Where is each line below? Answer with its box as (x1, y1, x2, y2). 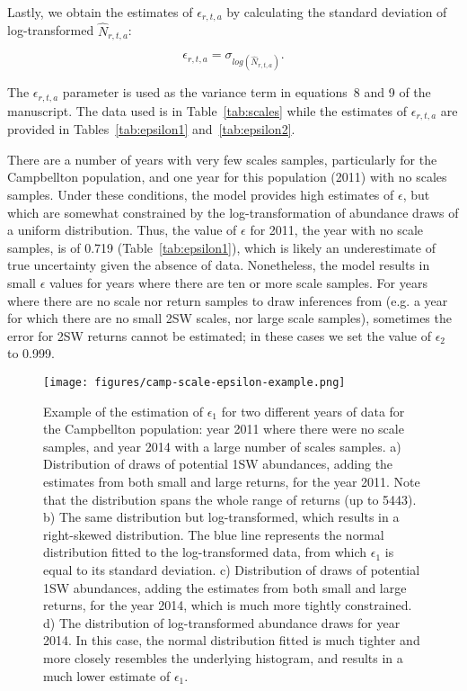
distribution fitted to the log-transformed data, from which (43, 543, 367, 561)
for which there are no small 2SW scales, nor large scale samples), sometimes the (7, 309, 452, 328)
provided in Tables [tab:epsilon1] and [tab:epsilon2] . (7, 120, 295, 139)
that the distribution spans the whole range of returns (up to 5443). (43, 489, 417, 508)
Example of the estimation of (43, 401, 203, 420)
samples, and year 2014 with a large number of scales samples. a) (43, 436, 401, 455)
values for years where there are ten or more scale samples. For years (48, 273, 427, 292)
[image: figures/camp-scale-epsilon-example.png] (43, 375, 346, 389)
